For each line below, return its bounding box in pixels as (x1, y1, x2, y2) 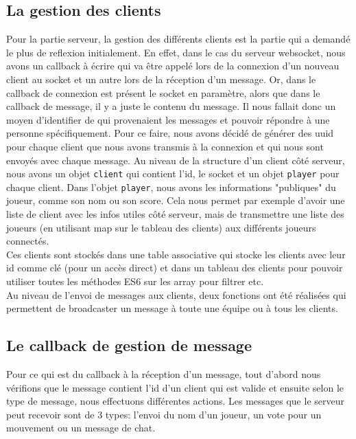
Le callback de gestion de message (6, 335, 252, 356)
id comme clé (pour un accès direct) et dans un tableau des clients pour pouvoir (6, 260, 343, 275)
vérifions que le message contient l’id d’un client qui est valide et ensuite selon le (6, 380, 344, 394)
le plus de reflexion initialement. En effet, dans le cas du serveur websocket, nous (6, 45, 346, 59)
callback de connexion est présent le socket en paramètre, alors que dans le (6, 85, 320, 100)
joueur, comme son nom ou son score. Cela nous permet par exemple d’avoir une (6, 193, 345, 207)
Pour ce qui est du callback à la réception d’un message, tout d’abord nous (6, 367, 321, 381)
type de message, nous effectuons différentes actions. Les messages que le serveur (6, 394, 344, 408)
